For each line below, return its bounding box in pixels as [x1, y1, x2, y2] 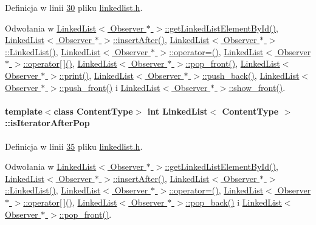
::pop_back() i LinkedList [185, 195, 282, 208]
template [5, 104, 43, 117]
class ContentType [53, 104, 133, 117]
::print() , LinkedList [59, 69, 134, 81]
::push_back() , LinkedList [202, 69, 300, 81]
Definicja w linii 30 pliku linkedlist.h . [5, 1, 143, 13]
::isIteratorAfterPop [5, 116, 90, 129]
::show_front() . [228, 81, 286, 93]
